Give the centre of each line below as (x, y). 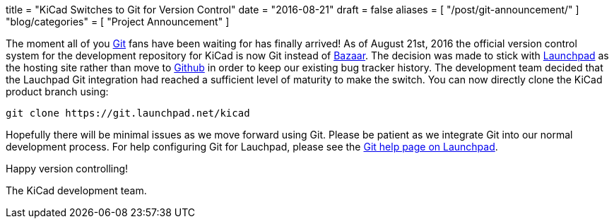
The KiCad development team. (76, 190)
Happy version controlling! (67, 169)
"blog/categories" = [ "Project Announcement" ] (118, 22)
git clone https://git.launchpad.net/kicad (128, 113)
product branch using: (57, 92)
